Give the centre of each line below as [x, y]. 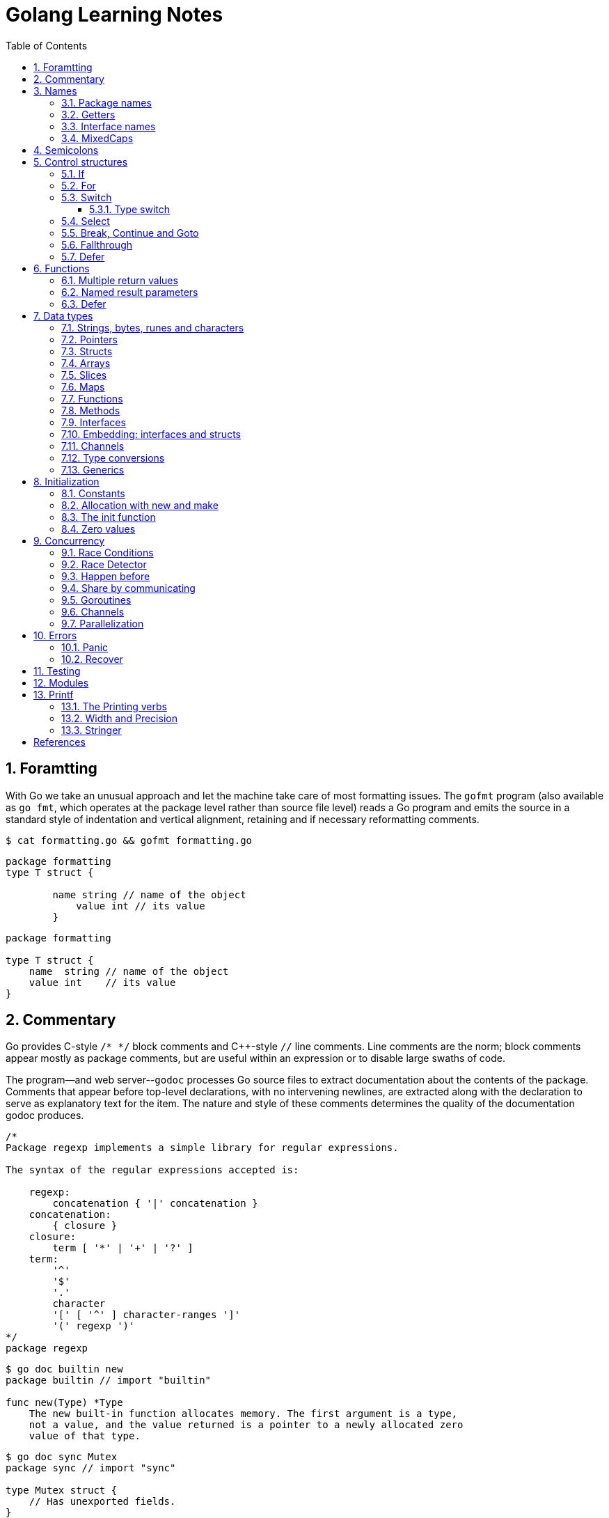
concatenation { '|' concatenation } [155, 1204]
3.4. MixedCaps [97, 138]
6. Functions [62, 268]
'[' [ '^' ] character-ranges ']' [147, 1315]
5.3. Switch [87, 197]
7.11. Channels [93, 446]
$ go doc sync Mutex [62, 1457]
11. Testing [57, 671]
